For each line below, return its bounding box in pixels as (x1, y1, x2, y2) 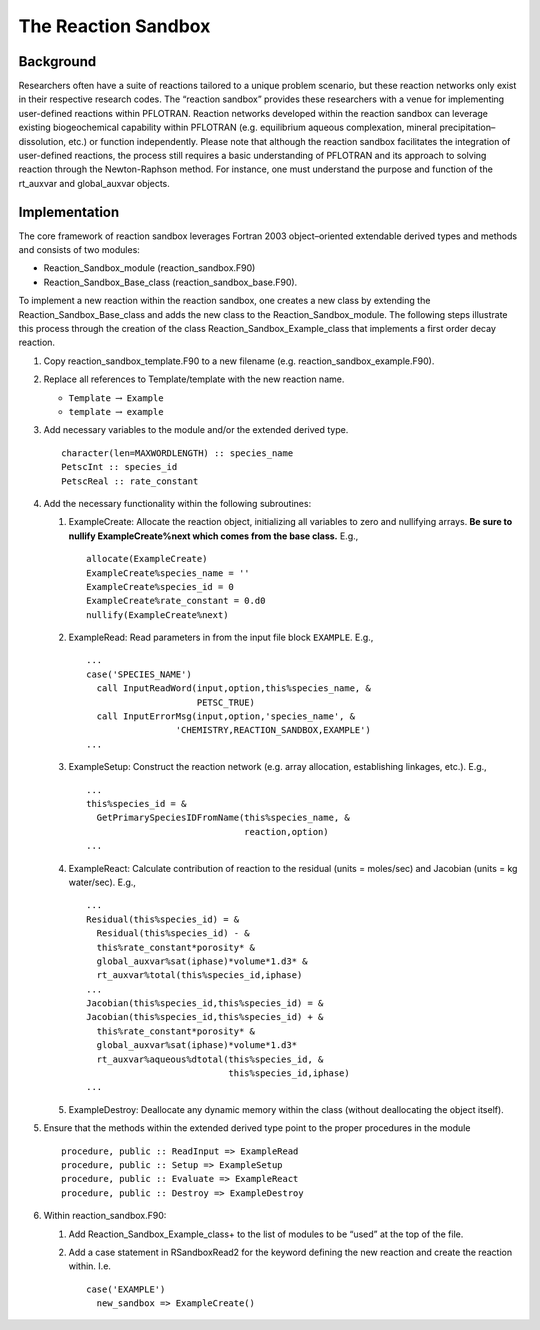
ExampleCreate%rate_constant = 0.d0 (86, 595, 266, 607)
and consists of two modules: (18, 244, 140, 256)
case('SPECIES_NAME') (86, 668, 192, 680)
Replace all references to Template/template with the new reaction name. (43, 373, 345, 385)
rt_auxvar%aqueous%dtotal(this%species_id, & (96, 1053, 324, 1065)
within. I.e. (68, 1260, 112, 1272)
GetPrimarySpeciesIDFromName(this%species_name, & (96, 812, 350, 824)
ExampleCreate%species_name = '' (86, 567, 250, 579)
